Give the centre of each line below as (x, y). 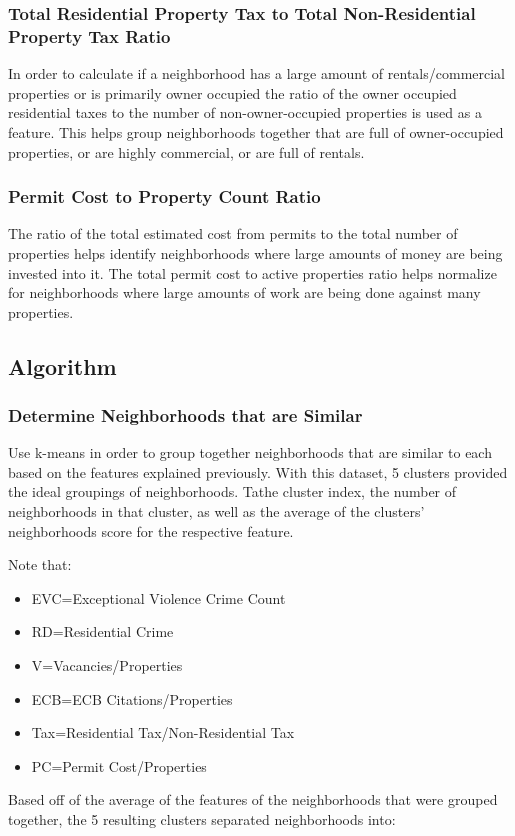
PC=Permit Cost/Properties (119, 765)
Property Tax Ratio (89, 35)
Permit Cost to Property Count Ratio (164, 196)
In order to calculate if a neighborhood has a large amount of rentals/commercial (256, 73)
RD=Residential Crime (102, 631)
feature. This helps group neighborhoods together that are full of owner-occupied (256, 131)
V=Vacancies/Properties (107, 665)
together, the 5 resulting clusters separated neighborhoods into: (202, 819)
